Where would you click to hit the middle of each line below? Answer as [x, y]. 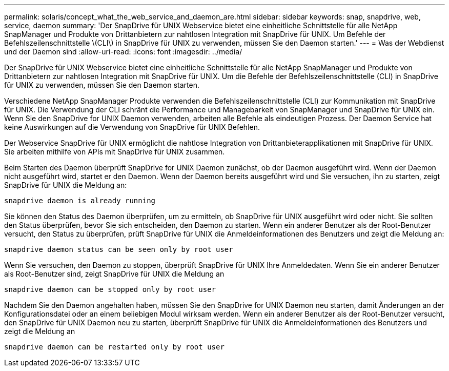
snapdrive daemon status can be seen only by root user [119, 249]
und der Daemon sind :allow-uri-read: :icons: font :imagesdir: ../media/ [123, 52]
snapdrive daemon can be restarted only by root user [114, 347]
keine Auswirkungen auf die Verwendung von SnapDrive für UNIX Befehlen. [132, 127]
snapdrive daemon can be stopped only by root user [110, 289]
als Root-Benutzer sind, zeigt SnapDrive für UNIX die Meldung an [114, 274]
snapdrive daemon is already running [80, 201]
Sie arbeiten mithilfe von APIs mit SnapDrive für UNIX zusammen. [115, 152]
